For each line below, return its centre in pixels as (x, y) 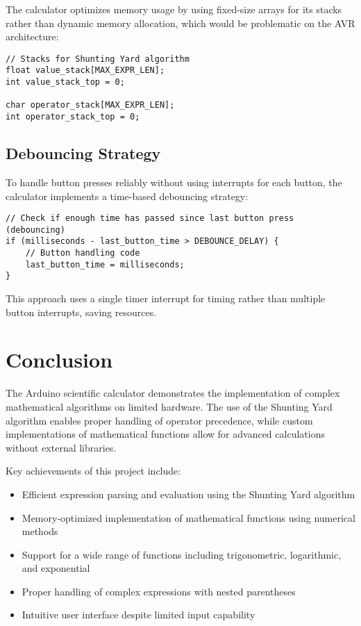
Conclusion (59, 360)
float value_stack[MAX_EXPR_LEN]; (85, 71)
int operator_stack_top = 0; (73, 117)
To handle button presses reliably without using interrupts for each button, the (174, 182)
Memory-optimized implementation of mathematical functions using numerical (188, 517)
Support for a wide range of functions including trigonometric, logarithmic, (182, 554)
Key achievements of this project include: (93, 471)
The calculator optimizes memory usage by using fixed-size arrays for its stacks (174, 9)
